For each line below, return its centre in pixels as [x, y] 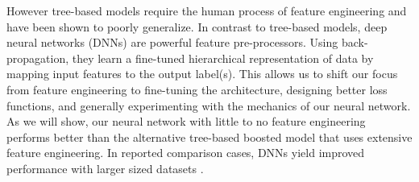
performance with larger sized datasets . [105, 168]
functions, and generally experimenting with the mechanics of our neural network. [209, 105]
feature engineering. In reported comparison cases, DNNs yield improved [186, 153]
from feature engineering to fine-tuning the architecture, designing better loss [197, 89]
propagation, [38, 58]
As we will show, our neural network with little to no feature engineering [186, 121]
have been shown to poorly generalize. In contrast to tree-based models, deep [197, 26]
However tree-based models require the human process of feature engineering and [207, 10]
